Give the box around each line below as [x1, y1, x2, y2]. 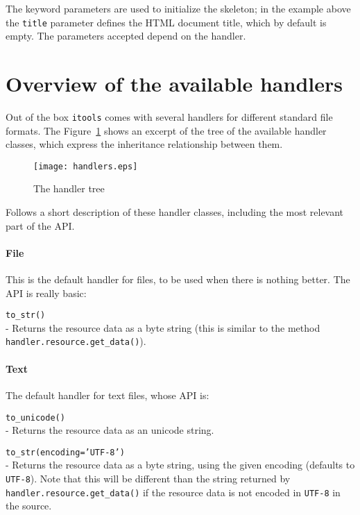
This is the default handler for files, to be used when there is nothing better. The [6, 272, 350, 287]
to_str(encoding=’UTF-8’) [6, 447, 125, 457]
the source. [6, 498, 52, 513]
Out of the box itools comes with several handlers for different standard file [6, 109, 333, 124]
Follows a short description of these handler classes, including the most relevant [6, 205, 344, 219]
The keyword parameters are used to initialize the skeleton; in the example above [6, 1, 351, 15]
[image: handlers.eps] [33, 161, 138, 171]
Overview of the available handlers [6, 69, 343, 98]
